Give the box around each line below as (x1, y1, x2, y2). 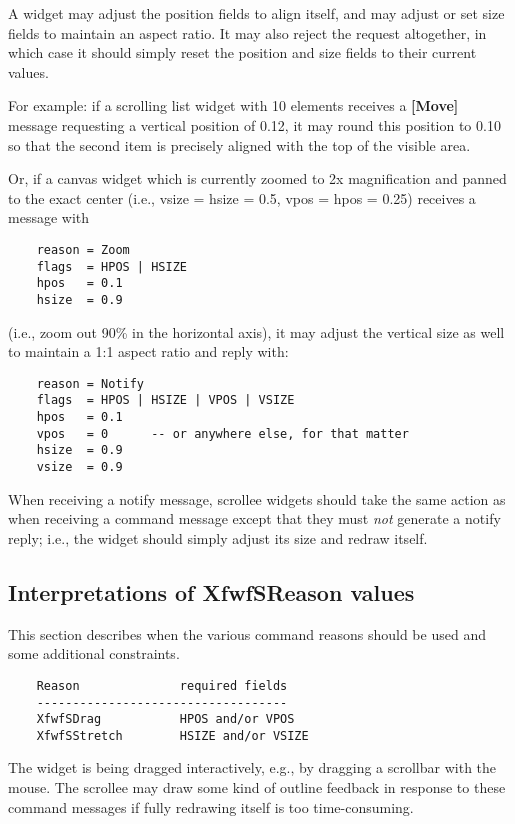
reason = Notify (36, 376, 145, 391)
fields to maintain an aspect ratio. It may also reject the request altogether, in (8, 22, 487, 43)
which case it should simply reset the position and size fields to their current (8, 42, 477, 63)
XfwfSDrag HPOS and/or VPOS (36, 712, 295, 727)
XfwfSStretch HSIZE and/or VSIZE (36, 728, 309, 743)
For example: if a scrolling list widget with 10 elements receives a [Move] (8, 95, 459, 116)
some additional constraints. (8, 643, 180, 664)
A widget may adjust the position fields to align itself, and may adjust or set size (8, 3, 505, 23)
